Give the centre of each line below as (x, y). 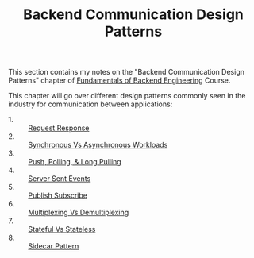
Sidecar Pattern (54, 246)
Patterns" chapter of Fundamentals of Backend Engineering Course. (119, 80)
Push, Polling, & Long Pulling (75, 162)
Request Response (59, 128)
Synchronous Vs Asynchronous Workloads (98, 145)
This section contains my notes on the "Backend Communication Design (126, 72)
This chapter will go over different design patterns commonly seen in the (127, 96)
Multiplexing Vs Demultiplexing (79, 213)
